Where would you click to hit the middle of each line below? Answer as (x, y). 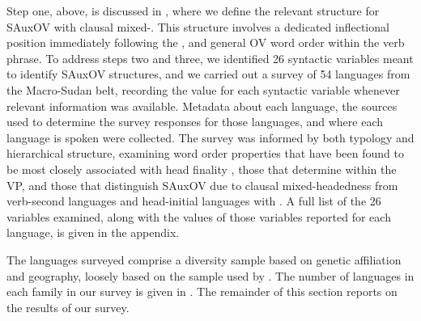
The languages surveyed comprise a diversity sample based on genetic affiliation (204, 259)
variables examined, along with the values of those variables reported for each (199, 216)
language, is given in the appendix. (93, 232)
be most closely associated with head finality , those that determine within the (202, 169)
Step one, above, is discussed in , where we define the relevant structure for (193, 11)
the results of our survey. (68, 307)
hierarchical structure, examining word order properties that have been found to (205, 153)
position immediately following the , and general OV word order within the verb (206, 42)
